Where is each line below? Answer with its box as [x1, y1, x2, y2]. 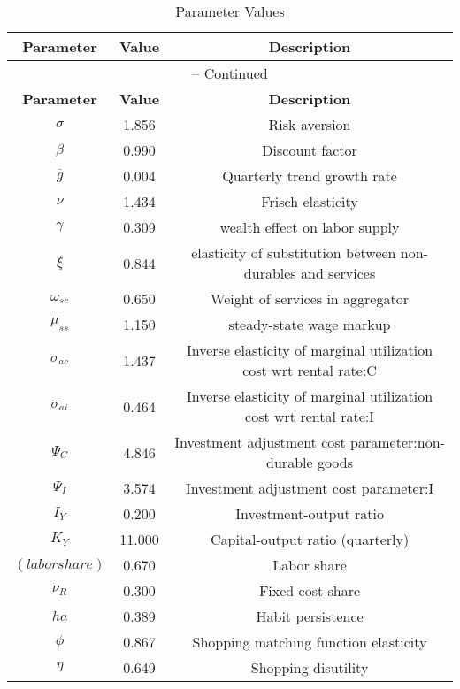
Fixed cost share [258, 580, 361, 601]
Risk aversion [268, 114, 351, 134]
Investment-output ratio [235, 503, 384, 524]
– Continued [192, 63, 268, 83]
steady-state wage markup [228, 314, 391, 334]
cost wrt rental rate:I [245, 406, 375, 426]
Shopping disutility [250, 657, 369, 678]
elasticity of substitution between [191, 242, 396, 263]
